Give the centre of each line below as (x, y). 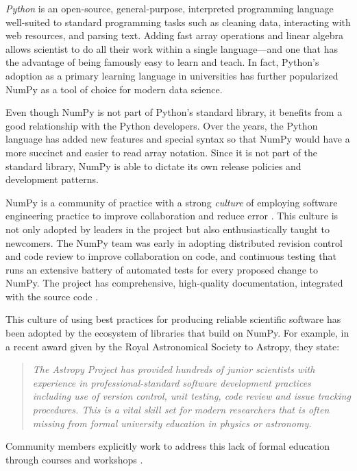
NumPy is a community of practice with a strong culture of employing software (172, 202)
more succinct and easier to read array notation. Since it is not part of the (162, 152)
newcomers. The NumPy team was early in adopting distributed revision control (174, 242)
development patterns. (52, 179)
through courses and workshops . (74, 459)
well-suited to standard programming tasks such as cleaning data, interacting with (178, 22)
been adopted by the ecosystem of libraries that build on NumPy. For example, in (177, 333)
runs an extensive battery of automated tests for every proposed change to (162, 269)
